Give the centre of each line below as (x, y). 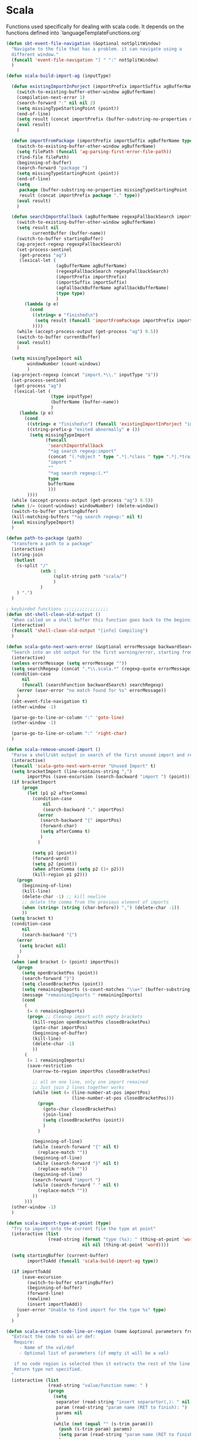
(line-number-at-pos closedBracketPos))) (123, 1098)
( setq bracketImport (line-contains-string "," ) (72, 771)
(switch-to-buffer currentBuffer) (59, 337)
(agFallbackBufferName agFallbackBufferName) (112, 288)
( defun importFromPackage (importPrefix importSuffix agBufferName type (102, 141)
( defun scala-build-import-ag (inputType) (59, 76)
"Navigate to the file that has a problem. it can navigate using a (97, 49)
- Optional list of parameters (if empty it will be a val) (94, 1353)
